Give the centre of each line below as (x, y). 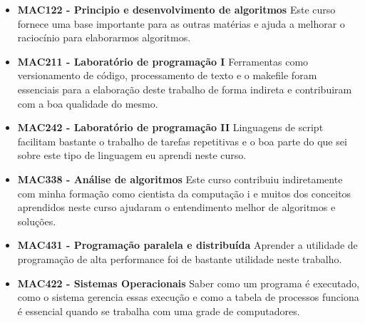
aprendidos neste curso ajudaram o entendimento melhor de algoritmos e (176, 207)
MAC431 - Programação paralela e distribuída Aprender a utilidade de (187, 245)
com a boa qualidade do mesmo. (88, 103)
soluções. (37, 221)
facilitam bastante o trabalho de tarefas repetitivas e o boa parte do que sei (182, 141)
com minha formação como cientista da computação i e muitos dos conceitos (184, 193)
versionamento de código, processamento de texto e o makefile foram (167, 75)
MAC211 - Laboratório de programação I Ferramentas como (163, 61)
